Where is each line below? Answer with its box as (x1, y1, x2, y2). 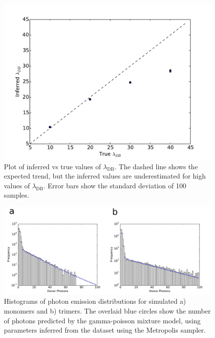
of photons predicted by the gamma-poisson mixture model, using (4, 315, 201, 325)
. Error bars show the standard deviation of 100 (43, 180, 186, 190)
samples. (4, 190, 29, 200)
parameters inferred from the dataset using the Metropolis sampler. (4, 325, 206, 335)
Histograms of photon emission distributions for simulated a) (4, 296, 186, 306)
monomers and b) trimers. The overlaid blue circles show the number (4, 306, 211, 316)
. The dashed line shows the (114, 161, 198, 171)
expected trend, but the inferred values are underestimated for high (4, 171, 206, 181)
